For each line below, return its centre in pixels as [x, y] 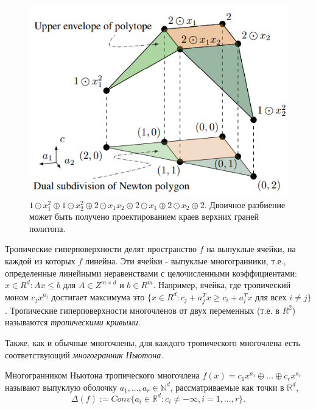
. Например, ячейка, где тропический [222, 285]
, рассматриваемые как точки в [227, 387]
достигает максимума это [98, 296]
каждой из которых [40, 260]
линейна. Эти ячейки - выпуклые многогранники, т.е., [185, 260]
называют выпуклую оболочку [61, 387]
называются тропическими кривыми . [73, 322]
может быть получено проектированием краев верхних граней [144, 216]
